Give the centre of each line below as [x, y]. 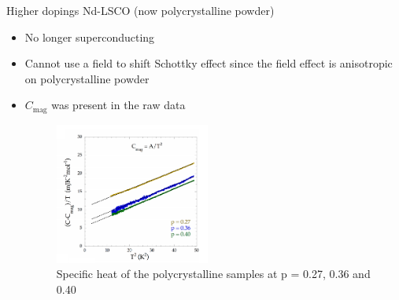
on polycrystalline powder [87, 78]
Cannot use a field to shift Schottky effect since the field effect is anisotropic [209, 63]
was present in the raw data [118, 105]
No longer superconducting [90, 37]
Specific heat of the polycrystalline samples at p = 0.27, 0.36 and [213, 274]
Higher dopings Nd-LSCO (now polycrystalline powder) [140, 10]
